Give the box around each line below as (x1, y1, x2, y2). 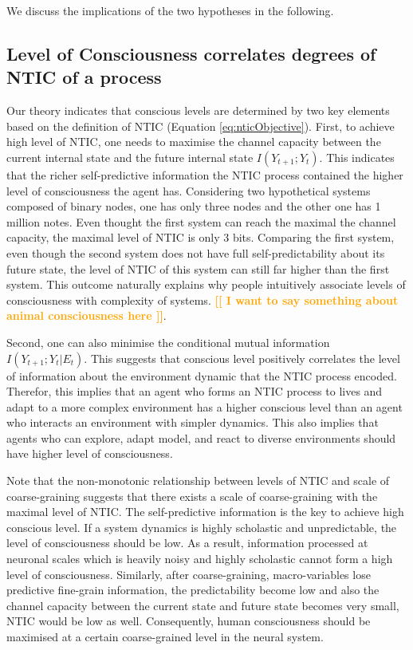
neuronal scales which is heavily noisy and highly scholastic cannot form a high (6, 550, 393, 567)
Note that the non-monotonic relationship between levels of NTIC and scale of (6, 472, 390, 489)
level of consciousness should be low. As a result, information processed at (6, 534, 368, 551)
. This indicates (319, 148, 395, 165)
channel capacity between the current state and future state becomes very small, (6, 597, 399, 613)
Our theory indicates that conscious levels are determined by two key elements (6, 102, 390, 119)
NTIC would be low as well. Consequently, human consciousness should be (6, 613, 371, 629)
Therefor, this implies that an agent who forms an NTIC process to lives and (6, 383, 383, 400)
